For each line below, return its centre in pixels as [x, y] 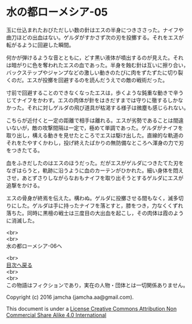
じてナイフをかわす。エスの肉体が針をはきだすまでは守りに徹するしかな [95, 100]
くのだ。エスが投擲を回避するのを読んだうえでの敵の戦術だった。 [87, 80]
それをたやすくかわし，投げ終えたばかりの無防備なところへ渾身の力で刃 [95, 143]
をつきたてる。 [24, 150]
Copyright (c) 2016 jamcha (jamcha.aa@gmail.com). [70, 297]
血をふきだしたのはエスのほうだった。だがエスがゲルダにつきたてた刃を [95, 163]
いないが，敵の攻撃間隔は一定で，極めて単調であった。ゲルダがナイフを [95, 128]
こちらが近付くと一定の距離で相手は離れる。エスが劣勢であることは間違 [95, 120]
